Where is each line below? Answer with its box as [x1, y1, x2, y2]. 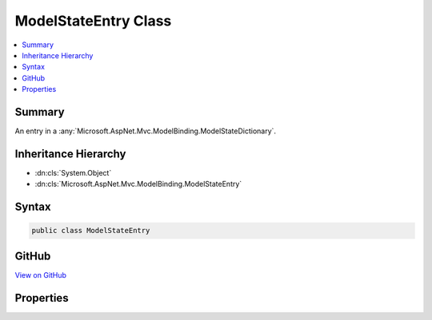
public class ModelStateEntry [31, 226, 150, 235]
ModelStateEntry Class [14, 12, 172, 30]
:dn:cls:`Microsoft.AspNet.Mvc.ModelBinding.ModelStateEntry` [34, 180, 242, 189]
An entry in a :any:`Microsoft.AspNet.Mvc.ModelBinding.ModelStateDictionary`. [14, 126, 276, 136]
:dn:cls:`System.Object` [34, 168, 112, 177]
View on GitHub [14, 270, 67, 279]
